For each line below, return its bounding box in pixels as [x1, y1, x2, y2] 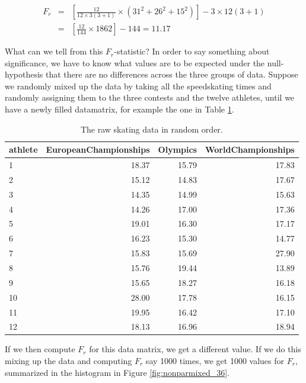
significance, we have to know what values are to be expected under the [5, 56, 265, 69]
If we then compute [5, 343, 75, 355]
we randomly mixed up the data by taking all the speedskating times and [5, 79, 272, 92]
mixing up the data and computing [5, 355, 132, 367]
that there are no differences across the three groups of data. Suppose [45, 68, 298, 81]
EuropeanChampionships [46, 143, 150, 156]
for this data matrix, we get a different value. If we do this [89, 343, 301, 355]
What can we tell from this [5, 45, 103, 57]
